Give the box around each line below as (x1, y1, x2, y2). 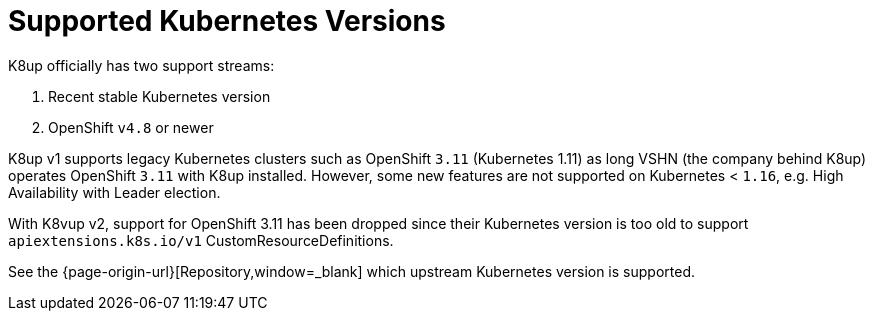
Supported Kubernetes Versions (8, 4, 446, 38)
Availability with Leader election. (8, 183, 221, 201)
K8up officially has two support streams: (8, 56, 275, 74)
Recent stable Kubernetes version (48, 87, 271, 105)
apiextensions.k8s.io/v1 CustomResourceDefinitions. (8, 231, 394, 249)
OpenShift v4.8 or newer (48, 118, 214, 136)
